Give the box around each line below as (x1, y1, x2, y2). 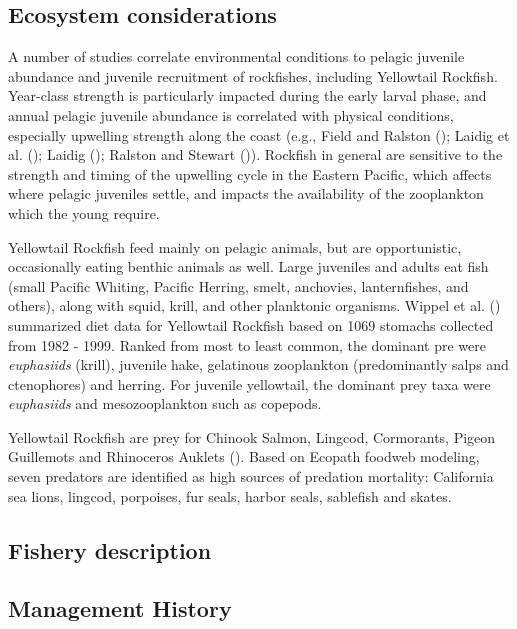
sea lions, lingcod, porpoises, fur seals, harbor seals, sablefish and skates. (8, 485, 452, 506)
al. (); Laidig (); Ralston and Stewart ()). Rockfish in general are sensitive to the (8, 144, 503, 165)
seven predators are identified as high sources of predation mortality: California (8, 466, 494, 487)
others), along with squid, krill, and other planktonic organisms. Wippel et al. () (8, 295, 501, 316)
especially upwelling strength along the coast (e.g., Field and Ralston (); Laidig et (8, 124, 510, 145)
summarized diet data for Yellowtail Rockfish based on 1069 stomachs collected (8, 314, 494, 335)
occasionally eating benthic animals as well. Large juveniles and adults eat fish (8, 256, 489, 277)
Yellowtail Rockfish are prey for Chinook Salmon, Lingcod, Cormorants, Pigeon (8, 426, 496, 447)
